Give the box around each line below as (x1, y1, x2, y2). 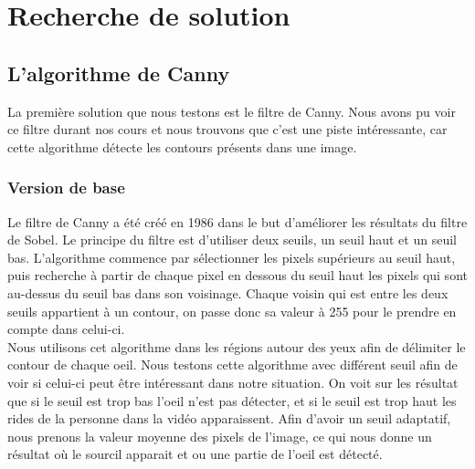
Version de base (7, 176, 125, 199)
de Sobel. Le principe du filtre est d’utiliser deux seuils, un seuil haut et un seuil (7, 230, 457, 249)
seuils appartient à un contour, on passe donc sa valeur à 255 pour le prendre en (7, 301, 457, 320)
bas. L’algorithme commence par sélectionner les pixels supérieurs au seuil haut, (7, 247, 456, 266)
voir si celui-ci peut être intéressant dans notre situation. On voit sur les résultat (7, 372, 459, 391)
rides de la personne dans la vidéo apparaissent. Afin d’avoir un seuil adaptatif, (7, 409, 451, 428)
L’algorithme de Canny (7, 58, 230, 87)
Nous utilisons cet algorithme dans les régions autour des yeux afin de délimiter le (7, 337, 466, 356)
